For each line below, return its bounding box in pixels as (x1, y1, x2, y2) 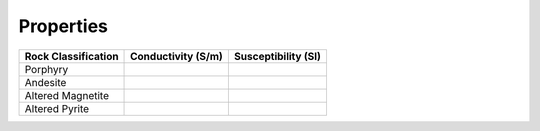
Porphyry (24, 62, 69, 76)
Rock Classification (24, 49, 119, 63)
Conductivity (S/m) (130, 49, 224, 63)
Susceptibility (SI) (233, 49, 322, 63)
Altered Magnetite (24, 88, 110, 102)
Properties (18, 15, 109, 37)
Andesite (24, 75, 67, 89)
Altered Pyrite (24, 101, 90, 115)
